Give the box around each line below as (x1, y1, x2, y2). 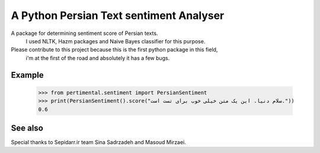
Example (11, 70, 44, 80)
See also (11, 123, 44, 133)
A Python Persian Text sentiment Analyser (11, 9, 225, 22)
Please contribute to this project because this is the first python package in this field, (11, 46, 218, 53)
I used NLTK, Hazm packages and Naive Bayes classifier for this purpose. (25, 37, 206, 44)
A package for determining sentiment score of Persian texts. (11, 30, 158, 37)
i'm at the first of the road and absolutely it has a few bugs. (25, 54, 170, 62)
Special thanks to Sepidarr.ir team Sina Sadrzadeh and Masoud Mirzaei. (11, 139, 186, 145)
